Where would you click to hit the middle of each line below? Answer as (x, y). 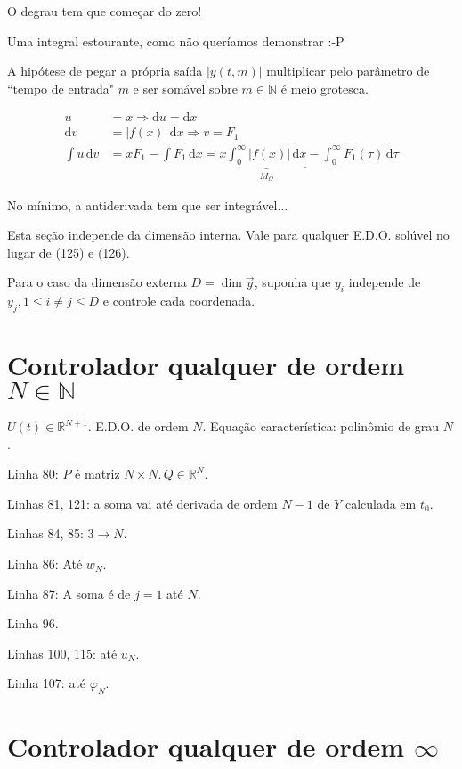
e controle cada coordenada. (179, 301)
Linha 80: (33, 474)
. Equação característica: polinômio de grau (321, 426)
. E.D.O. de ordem (138, 426)
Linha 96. (33, 623)
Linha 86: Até (45, 564)
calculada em (381, 503)
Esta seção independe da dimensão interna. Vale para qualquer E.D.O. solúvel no (228, 235)
